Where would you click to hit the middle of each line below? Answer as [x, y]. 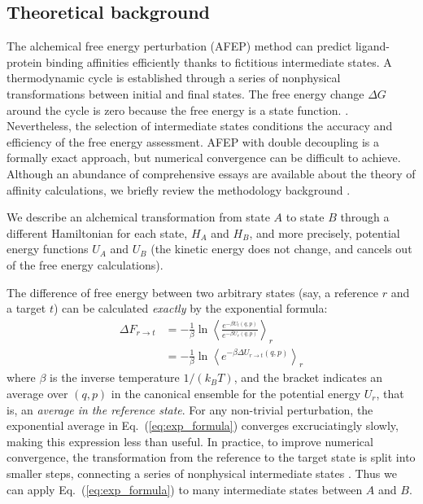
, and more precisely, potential [325, 232]
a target [26, 308]
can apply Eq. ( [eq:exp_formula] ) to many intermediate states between [185, 489]
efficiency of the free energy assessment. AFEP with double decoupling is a [193, 141]
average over [37, 393]
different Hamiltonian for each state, [97, 232]
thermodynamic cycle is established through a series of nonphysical [174, 78]
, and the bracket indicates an [308, 377]
